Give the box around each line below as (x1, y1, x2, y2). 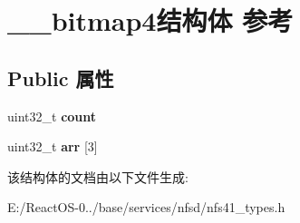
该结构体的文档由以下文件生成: (7, 167, 189, 186)
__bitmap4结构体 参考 (7, 2, 294, 39)
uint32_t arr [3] (7, 137, 98, 156)
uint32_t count (7, 106, 97, 125)
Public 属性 (7, 63, 114, 92)
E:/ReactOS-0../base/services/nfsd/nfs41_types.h (7, 198, 285, 217)
